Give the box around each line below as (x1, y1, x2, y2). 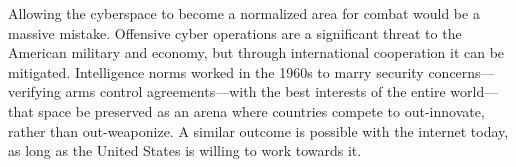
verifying (8, 81, 61, 102)
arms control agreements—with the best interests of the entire (65, 81, 446, 102)
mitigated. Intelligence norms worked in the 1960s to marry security (8, 61, 424, 82)
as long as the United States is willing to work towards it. (8, 140, 362, 161)
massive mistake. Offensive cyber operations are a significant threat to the (8, 22, 462, 43)
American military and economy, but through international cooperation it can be (8, 42, 505, 63)
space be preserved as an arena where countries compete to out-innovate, (38, 100, 485, 121)
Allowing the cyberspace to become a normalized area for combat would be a (8, 3, 480, 23)
